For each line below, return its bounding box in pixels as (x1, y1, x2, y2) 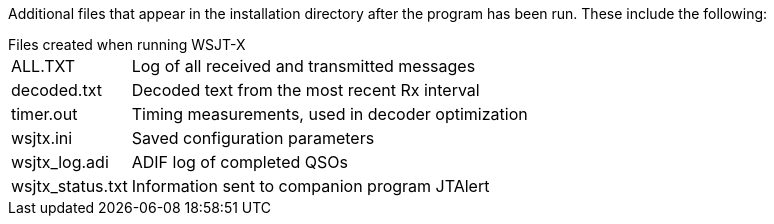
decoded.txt (11, 80, 102, 100)
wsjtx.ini (11, 128, 73, 148)
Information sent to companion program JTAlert (131, 176, 490, 196)
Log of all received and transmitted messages (131, 56, 476, 76)
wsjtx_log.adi (11, 152, 109, 172)
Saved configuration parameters (131, 128, 375, 148)
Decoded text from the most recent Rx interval (131, 80, 480, 100)
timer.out (11, 104, 78, 124)
